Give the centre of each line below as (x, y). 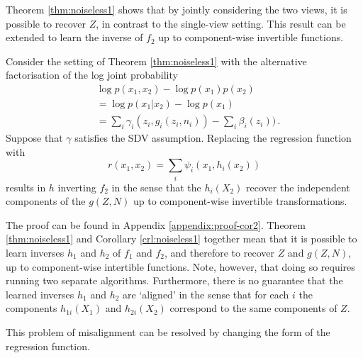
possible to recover (46, 23)
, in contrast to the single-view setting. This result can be (221, 23)
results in (26, 187)
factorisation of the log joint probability (92, 75)
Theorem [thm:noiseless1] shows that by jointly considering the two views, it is (177, 9)
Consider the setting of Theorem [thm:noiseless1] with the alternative (156, 61)
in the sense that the (156, 187)
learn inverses (35, 252)
